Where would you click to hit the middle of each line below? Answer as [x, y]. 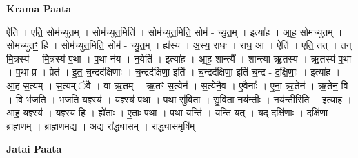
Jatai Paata [34, 149]
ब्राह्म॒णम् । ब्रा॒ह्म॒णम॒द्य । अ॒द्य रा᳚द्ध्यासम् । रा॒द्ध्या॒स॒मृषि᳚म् [101, 125]
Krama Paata [39, 8]
